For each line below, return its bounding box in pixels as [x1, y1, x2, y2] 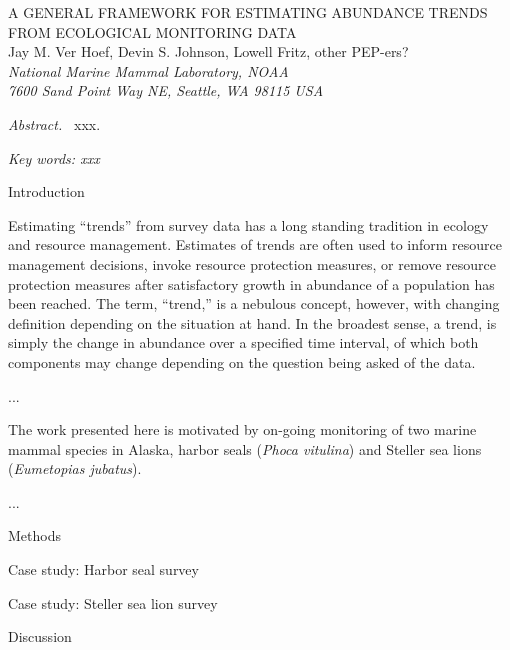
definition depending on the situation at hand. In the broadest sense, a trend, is [8, 312, 497, 333]
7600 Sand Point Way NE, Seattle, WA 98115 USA [8, 80, 324, 101]
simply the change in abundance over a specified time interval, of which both [8, 332, 479, 353]
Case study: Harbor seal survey [8, 559, 199, 580]
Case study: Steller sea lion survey [8, 592, 218, 613]
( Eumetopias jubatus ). [8, 458, 142, 479]
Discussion [8, 626, 72, 647]
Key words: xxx [8, 147, 100, 168]
